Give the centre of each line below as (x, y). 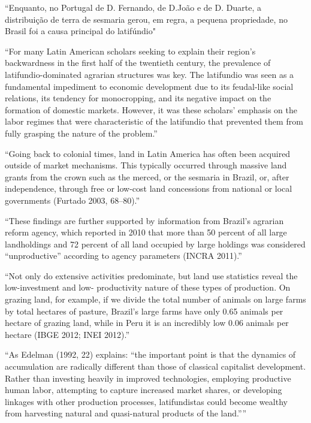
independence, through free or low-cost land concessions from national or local (149, 188)
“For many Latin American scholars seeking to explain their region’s (130, 51)
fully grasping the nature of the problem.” (81, 133)
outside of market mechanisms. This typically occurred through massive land (146, 165)
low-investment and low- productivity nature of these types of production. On (148, 287)
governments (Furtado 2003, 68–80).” (73, 200)
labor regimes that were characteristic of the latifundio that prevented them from (154, 121)
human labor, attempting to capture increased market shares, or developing (144, 390)
